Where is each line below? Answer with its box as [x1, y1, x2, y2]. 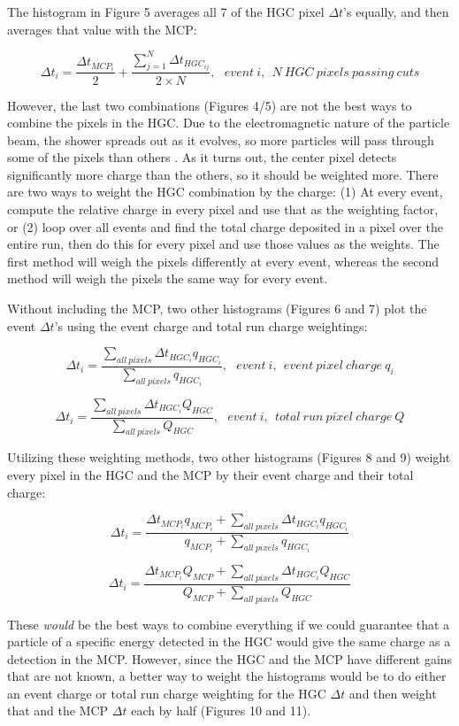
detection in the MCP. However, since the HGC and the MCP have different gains [7, 649, 453, 668]
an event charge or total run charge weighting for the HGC [7, 684, 326, 702]
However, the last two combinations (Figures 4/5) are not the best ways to [7, 96, 412, 114]
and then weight [348, 684, 437, 702]
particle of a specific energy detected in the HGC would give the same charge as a [7, 632, 451, 651]
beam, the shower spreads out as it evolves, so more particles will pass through [7, 130, 434, 149]
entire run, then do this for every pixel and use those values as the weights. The [7, 235, 440, 253]
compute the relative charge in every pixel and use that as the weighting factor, [7, 200, 439, 219]
